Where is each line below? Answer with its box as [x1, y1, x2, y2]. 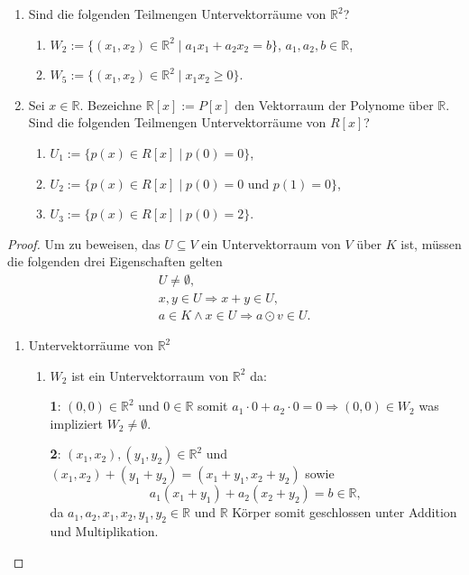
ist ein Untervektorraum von [71, 366, 229, 385]
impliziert [50, 413, 103, 432]
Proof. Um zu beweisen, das [7, 234, 161, 253]
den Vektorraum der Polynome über [234, 95, 434, 114]
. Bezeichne [79, 95, 143, 114]
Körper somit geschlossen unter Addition [232, 503, 457, 522]
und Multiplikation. [50, 522, 159, 541]
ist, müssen [400, 234, 462, 253]
